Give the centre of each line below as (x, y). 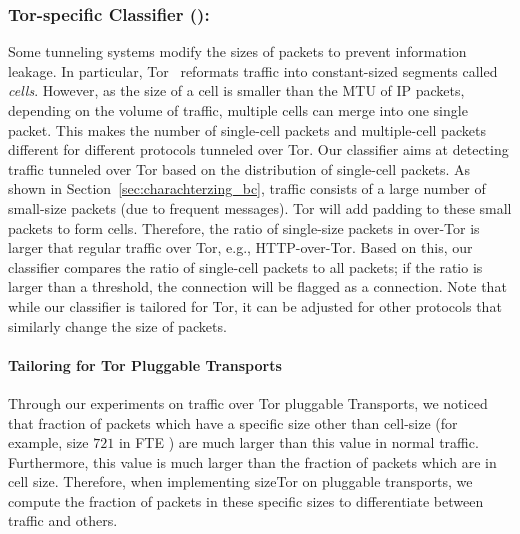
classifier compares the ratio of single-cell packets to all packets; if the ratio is (245, 266)
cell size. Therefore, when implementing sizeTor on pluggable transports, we (240, 481)
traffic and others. (63, 520)
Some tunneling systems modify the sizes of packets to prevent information (237, 51)
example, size (48, 442)
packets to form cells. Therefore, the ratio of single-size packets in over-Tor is (244, 227)
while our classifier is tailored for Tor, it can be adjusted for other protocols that (255, 305)
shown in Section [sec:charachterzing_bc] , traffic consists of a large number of (247, 188)
